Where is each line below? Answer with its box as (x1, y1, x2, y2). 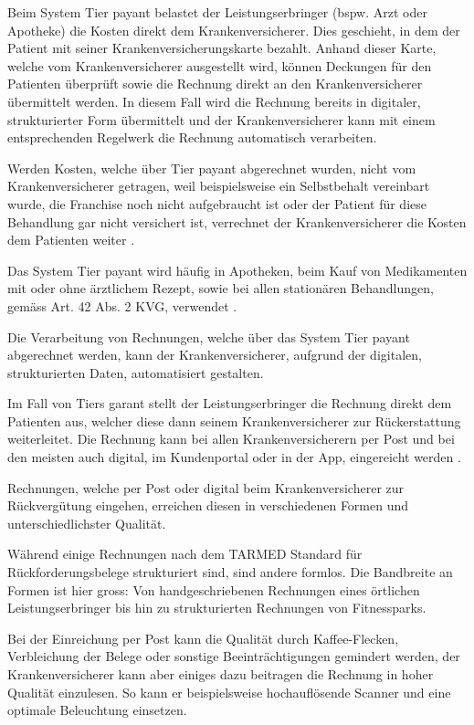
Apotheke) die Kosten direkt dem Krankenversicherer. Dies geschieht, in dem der (7, 20, 460, 39)
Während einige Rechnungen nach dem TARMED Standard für (7, 544, 363, 563)
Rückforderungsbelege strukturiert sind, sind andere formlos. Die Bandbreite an (7, 562, 453, 582)
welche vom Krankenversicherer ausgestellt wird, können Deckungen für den (7, 56, 432, 75)
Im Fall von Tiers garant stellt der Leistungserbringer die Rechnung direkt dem (7, 394, 452, 413)
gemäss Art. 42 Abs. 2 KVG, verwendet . (7, 296, 237, 315)
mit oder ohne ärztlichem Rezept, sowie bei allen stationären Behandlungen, (7, 278, 434, 298)
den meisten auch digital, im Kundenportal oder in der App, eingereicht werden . (7, 447, 461, 467)
